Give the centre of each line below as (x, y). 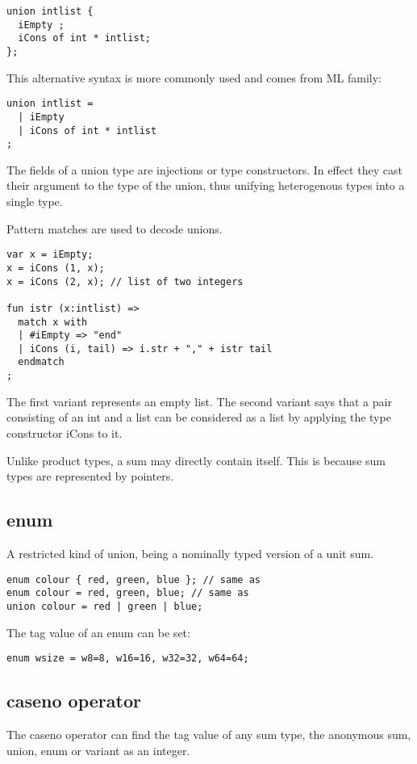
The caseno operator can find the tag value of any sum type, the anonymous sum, (209, 734)
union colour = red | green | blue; (105, 606)
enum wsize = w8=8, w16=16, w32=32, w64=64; (128, 659)
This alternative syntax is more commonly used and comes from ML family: (194, 77)
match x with (53, 322)
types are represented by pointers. (90, 476)
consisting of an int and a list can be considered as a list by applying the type (199, 417)
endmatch (41, 362)
